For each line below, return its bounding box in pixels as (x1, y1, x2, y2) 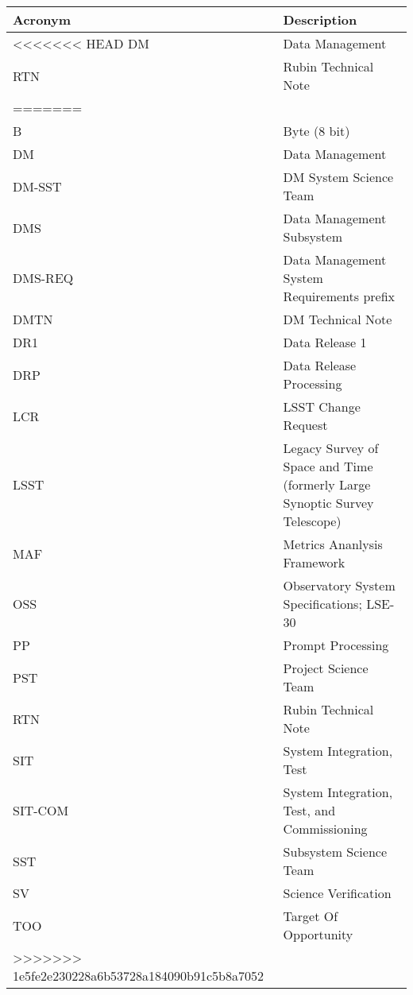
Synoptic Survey (283, 494, 374, 512)
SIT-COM (13, 801, 69, 819)
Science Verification (283, 884, 392, 902)
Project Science (283, 659, 369, 677)
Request (283, 416, 328, 434)
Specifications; (283, 594, 362, 613)
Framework (283, 553, 345, 571)
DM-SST (13, 176, 62, 196)
